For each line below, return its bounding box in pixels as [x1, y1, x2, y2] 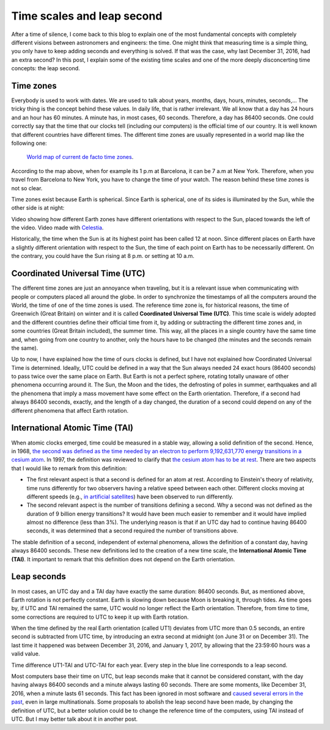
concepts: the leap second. [11, 65, 81, 72]
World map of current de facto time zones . [26, 153, 134, 161]
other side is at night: [11, 204, 65, 212]
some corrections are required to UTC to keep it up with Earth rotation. [11, 613, 189, 621]
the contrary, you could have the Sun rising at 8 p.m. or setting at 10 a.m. [11, 253, 195, 260]
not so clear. [11, 184, 43, 192]
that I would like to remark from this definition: [11, 465, 128, 472]
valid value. [11, 650, 40, 657]
